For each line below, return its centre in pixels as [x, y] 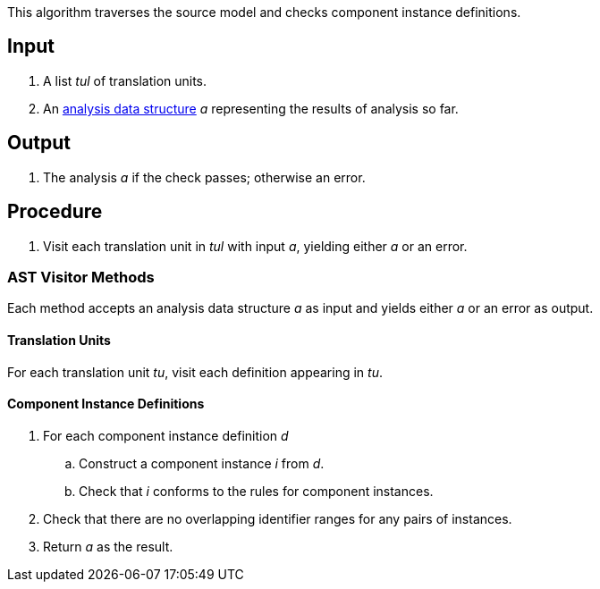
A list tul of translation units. [125, 80]
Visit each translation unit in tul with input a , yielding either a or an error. [255, 246]
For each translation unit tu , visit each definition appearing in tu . [195, 372]
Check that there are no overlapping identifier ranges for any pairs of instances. [278, 518]
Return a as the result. [108, 546]
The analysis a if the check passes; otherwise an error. [204, 177]
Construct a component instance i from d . [202, 463]
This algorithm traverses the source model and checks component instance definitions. [264, 12]
